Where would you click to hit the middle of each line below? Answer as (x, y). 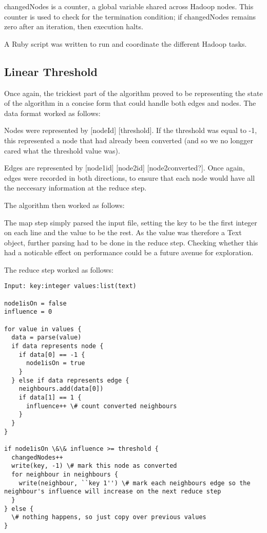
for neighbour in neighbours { (65, 474)
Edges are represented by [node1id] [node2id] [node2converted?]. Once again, (125, 168)
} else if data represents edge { (70, 380)
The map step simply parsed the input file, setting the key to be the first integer (131, 222)
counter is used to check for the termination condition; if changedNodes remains (130, 16)
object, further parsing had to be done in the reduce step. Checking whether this (131, 242)
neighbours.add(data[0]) (61, 389)
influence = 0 (28, 312)
